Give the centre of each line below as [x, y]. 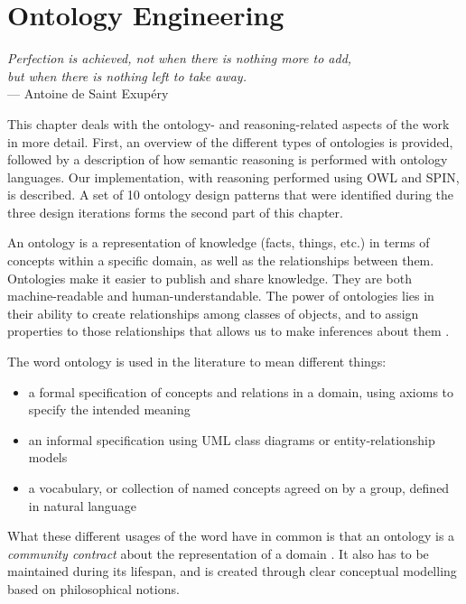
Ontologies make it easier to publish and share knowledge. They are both [210, 278]
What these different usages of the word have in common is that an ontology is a [231, 536]
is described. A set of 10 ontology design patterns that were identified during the [231, 195]
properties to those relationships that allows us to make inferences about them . [228, 331]
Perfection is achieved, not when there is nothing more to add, [180, 58]
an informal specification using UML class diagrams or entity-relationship [232, 439]
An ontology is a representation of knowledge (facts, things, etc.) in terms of [219, 242]
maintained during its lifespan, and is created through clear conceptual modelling [232, 571]
